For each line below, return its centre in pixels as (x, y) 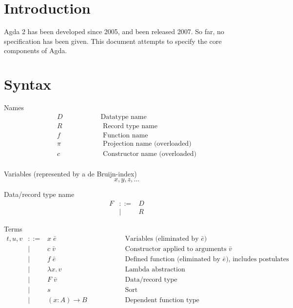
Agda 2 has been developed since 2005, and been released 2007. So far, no (114, 31)
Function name (126, 135)
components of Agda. (36, 50)
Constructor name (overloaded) (150, 154)
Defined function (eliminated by (173, 259)
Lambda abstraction (155, 269)
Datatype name (124, 117)
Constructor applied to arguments (176, 249)
